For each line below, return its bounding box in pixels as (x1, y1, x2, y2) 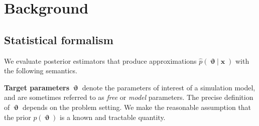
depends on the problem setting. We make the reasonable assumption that (22, 101, 251, 112)
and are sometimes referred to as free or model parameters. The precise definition (4, 92, 253, 102)
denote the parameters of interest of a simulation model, (82, 82, 255, 92)
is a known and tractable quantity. (59, 111, 166, 122)
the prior (4, 111, 31, 122)
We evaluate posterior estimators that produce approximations (4, 55, 197, 66)
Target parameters (4, 82, 70, 92)
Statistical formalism (4, 32, 113, 47)
